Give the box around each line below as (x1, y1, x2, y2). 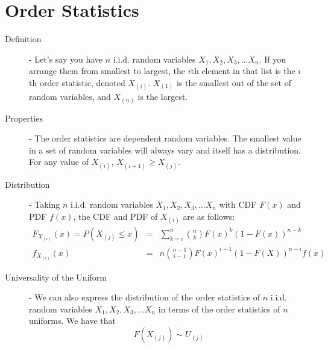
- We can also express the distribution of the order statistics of (29, 291, 260, 303)
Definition (5, 33, 42, 45)
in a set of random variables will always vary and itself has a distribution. (29, 143, 301, 156)
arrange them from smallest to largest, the (29, 64, 185, 77)
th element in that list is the (191, 64, 295, 77)
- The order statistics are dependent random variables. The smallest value (29, 132, 301, 144)
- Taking (29, 198, 60, 211)
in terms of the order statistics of (158, 302, 280, 315)
